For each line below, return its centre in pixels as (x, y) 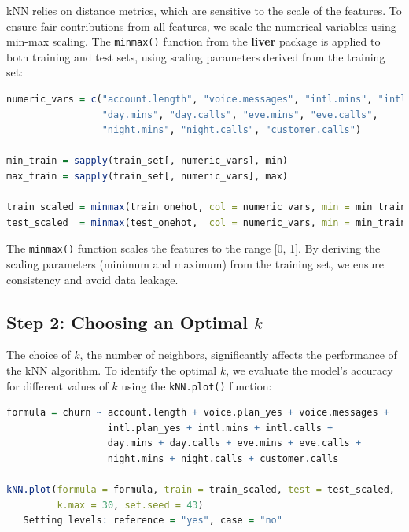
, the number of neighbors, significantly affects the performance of (238, 355)
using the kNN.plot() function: (197, 385)
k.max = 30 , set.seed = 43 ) (130, 505)
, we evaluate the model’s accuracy (310, 370)
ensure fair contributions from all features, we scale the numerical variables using (201, 26)
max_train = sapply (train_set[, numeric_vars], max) (147, 176)
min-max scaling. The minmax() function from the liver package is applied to (193, 41)
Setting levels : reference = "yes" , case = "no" (153, 521)
